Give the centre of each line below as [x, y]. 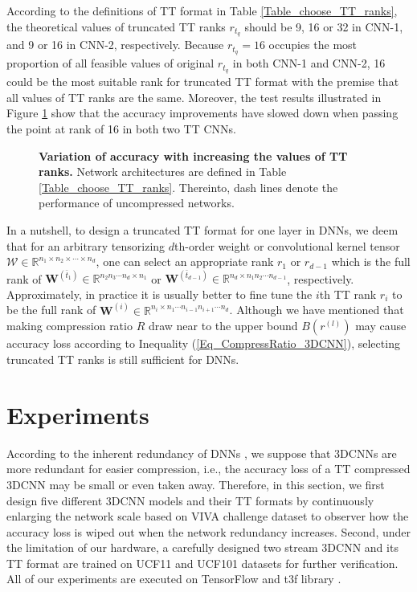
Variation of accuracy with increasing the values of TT [193, 155]
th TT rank [348, 294]
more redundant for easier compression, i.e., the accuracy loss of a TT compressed [208, 469]
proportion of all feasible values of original [110, 63]
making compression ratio [69, 326]
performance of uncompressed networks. [137, 203]
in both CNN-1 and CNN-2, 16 [309, 63]
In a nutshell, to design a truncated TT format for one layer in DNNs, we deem [202, 229]
